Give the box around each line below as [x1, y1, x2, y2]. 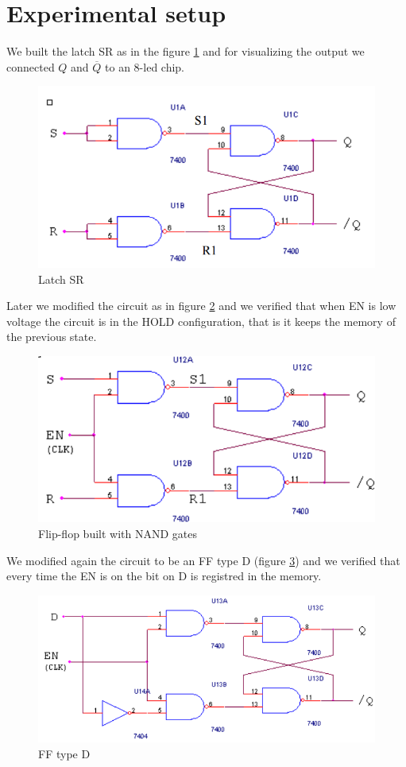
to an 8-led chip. [105, 58, 184, 75]
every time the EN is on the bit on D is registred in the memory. [6, 568, 322, 584]
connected [6, 58, 55, 75]
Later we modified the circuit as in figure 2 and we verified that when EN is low [6, 297, 396, 314]
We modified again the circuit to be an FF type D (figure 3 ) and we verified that [6, 552, 400, 568]
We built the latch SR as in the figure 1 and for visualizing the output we [6, 43, 365, 60]
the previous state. [6, 328, 97, 345]
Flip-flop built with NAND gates [38, 525, 197, 542]
